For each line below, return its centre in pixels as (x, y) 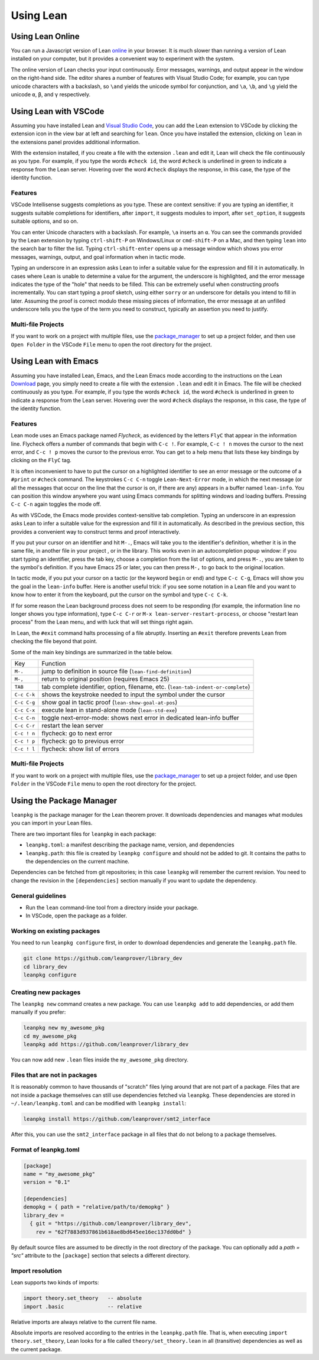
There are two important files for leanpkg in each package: (84, 834)
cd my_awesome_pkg (50, 1036)
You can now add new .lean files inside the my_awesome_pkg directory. (100, 1060)
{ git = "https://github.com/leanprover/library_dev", (111, 1224)
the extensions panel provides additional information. (76, 142)
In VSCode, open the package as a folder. (76, 916)
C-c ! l (25, 749)
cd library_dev (45, 967)
